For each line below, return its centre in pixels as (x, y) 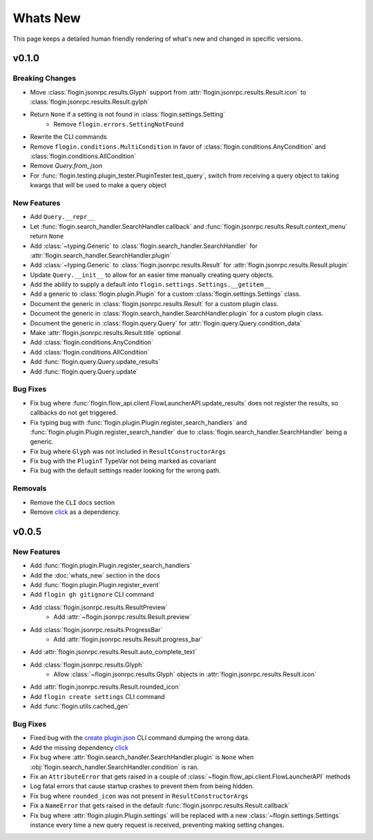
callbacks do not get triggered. (74, 413)
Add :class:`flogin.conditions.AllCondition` (90, 352)
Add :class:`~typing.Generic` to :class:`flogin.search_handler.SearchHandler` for (144, 246)
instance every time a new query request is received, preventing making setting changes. (157, 825)
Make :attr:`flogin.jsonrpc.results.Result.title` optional (105, 333)
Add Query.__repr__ (62, 217)
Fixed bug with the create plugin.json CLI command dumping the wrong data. (140, 738)
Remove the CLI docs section (73, 502)
